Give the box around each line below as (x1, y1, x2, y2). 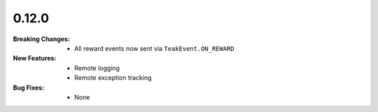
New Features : (13, 54, 57, 63)
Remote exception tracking (74, 74, 152, 82)
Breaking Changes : (13, 35, 70, 43)
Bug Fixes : (13, 83, 45, 92)
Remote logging (74, 63, 120, 72)
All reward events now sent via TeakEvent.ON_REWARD (74, 44, 234, 52)
